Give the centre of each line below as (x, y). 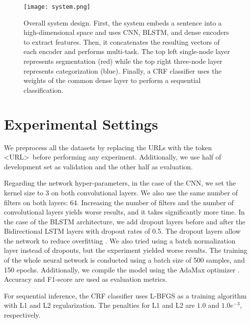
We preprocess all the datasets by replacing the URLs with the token (108, 147)
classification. (44, 90)
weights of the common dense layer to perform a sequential (112, 80)
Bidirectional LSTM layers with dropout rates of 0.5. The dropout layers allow (122, 231)
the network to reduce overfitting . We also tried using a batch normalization (120, 240)
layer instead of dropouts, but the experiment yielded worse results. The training (126, 250)
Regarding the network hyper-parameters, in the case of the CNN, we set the (120, 183)
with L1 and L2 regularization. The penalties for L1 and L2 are (99, 305)
